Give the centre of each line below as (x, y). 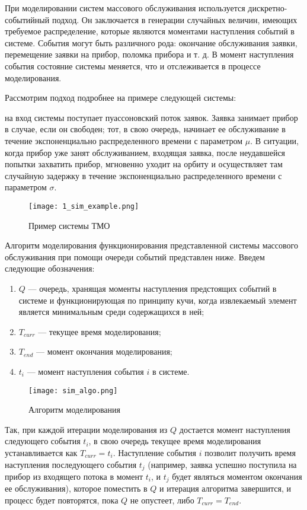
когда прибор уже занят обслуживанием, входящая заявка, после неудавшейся (145, 152)
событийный (27, 19)
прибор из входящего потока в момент (74, 476)
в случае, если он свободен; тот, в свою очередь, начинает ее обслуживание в (145, 129)
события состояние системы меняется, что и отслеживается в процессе (133, 66)
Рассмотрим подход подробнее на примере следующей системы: (121, 98)
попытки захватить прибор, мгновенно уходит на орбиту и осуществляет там (144, 164)
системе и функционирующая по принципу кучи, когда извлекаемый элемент (158, 300)
